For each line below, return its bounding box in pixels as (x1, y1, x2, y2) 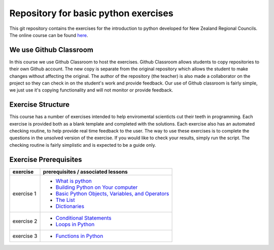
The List (55, 196, 76, 203)
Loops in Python (55, 221, 95, 228)
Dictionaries (55, 202, 85, 210)
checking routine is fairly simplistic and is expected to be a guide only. (9, 142, 157, 148)
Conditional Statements (55, 214, 112, 221)
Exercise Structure (9, 100, 70, 109)
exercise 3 (12, 232, 38, 239)
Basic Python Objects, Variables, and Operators (55, 190, 169, 197)
